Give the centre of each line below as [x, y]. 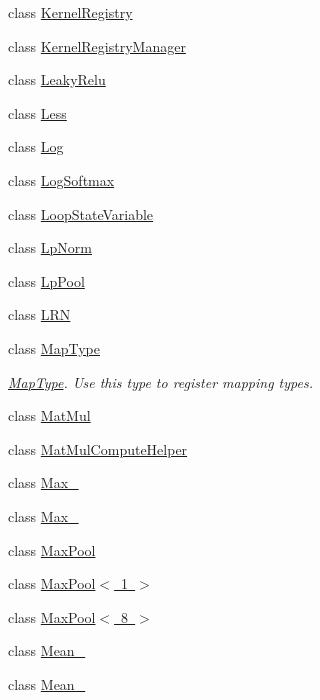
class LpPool [46, 280]
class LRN [39, 314]
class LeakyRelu [57, 79]
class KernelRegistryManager [97, 45]
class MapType [54, 347]
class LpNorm [50, 247]
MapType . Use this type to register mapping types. [160, 381]
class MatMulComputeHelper [98, 448]
